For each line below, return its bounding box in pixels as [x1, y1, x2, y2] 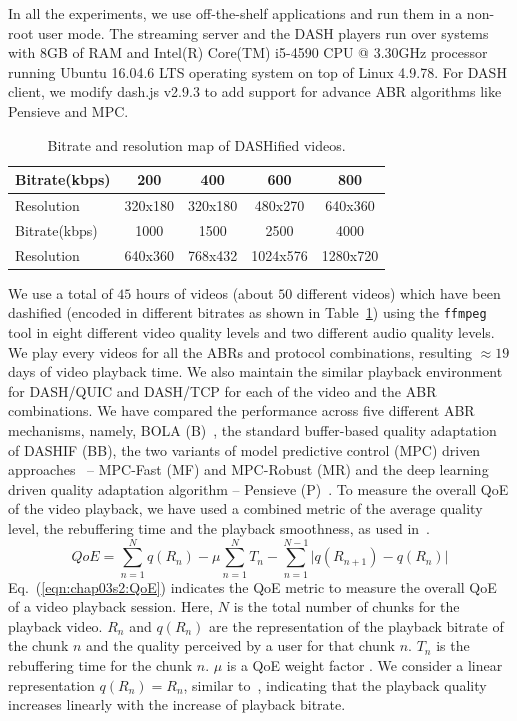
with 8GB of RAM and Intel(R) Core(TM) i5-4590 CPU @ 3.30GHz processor [8, 42, 488, 63]
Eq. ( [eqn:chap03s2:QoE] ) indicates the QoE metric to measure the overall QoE [8, 576, 497, 597]
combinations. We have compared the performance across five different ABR [8, 400, 475, 421]
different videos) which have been [296, 282, 501, 303]
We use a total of [8, 282, 113, 303]
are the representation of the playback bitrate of [209, 615, 504, 636]
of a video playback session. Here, [8, 596, 214, 617]
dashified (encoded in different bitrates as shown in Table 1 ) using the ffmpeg [8, 302, 487, 323]
